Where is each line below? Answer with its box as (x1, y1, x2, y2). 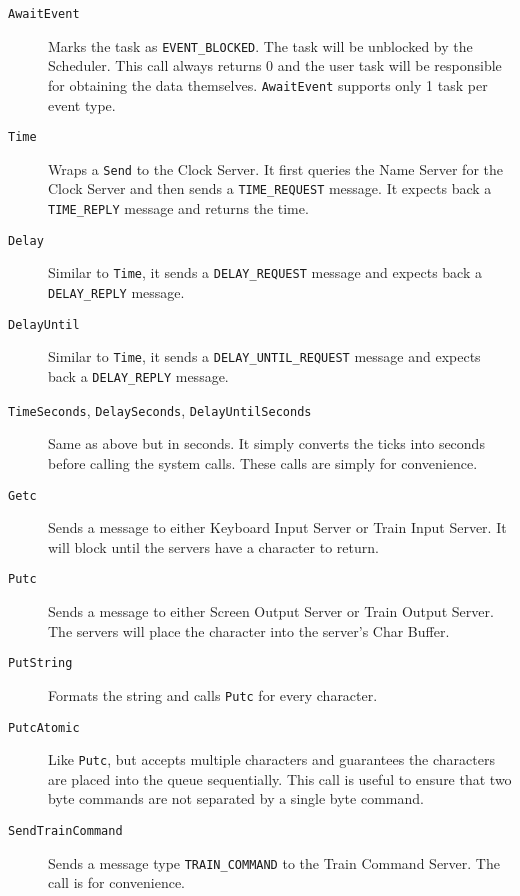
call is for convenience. (48, 872, 185, 893)
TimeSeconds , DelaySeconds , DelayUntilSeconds (8, 399, 312, 420)
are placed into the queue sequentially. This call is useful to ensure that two (48, 768, 512, 789)
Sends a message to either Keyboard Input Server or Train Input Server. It (48, 517, 507, 538)
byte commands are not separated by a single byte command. (48, 788, 424, 809)
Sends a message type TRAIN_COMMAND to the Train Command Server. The (48, 852, 500, 873)
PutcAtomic (8, 720, 80, 735)
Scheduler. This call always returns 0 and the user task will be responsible (48, 55, 502, 76)
